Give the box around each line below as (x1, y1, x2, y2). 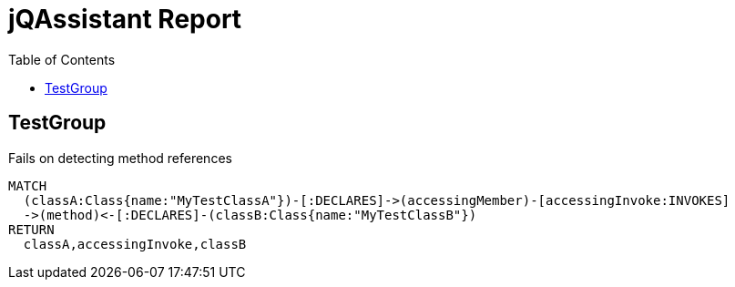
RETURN (8, 221, 55, 237)
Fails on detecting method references (8, 149, 232, 166)
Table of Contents (8, 51, 116, 67)
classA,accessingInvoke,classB (23, 236, 247, 251)
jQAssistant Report (8, 4, 242, 35)
